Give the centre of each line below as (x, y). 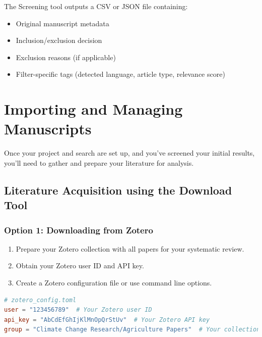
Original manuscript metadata (62, 23)
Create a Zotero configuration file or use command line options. (114, 283)
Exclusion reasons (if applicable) (66, 57)
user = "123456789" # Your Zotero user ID (78, 310)
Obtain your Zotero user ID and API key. (80, 266)
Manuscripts (48, 129)
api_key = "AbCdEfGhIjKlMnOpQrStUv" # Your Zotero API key (107, 320)
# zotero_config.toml (40, 300)
